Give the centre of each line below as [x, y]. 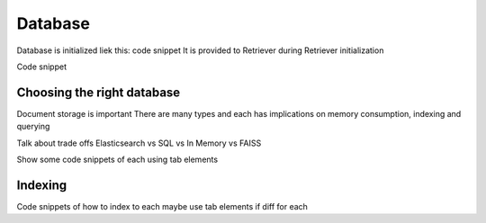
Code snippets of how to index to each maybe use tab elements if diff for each [162, 206]
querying [33, 127]
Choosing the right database [99, 92]
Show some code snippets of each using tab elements [117, 160]
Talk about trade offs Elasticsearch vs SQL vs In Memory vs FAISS [139, 143]
